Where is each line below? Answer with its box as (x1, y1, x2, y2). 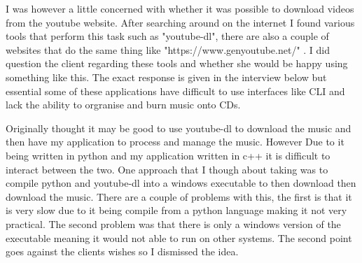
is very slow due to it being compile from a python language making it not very (6, 203, 347, 218)
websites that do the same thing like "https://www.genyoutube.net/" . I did (6, 42, 330, 57)
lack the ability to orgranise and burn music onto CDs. (6, 97, 241, 112)
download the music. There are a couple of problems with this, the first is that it (6, 189, 352, 204)
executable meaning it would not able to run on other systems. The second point (6, 230, 352, 245)
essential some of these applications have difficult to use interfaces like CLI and (6, 83, 345, 98)
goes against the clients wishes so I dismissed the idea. (6, 244, 239, 259)
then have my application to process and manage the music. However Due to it (6, 134, 344, 149)
